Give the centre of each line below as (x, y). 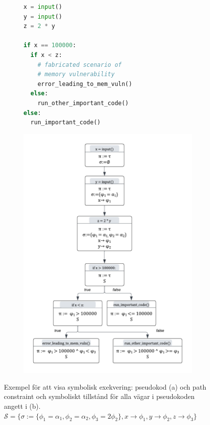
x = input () (43, 7)
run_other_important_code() (83, 103)
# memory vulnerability (76, 74)
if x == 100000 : (50, 45)
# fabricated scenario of (80, 65)
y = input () (43, 16)
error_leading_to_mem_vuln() (85, 84)
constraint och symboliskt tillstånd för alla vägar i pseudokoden (99, 396)
